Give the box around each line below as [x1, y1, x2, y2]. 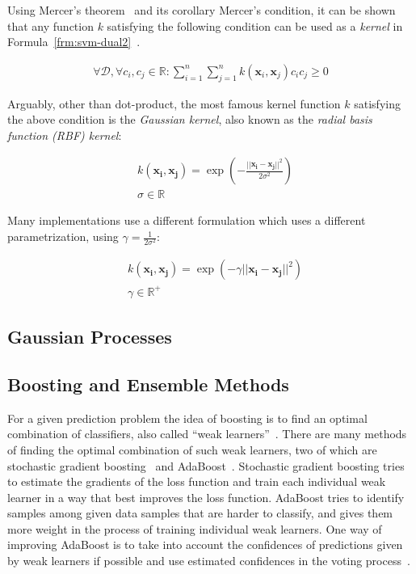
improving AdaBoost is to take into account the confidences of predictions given [7, 536, 403, 553]
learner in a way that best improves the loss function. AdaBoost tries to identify [7, 488, 405, 505]
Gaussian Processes [7, 324, 172, 349]
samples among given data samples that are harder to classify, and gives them [7, 504, 393, 521]
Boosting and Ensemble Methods [7, 371, 289, 396]
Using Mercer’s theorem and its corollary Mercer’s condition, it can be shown [7, 2, 396, 18]
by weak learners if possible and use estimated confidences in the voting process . [7, 552, 410, 569]
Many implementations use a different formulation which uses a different [7, 212, 366, 229]
